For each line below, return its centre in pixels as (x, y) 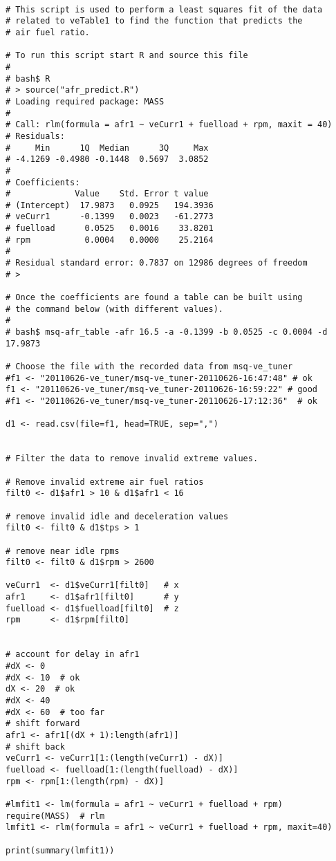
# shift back (35, 747)
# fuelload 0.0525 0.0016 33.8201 (110, 229)
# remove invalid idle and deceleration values (117, 516)
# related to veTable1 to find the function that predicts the (154, 21)
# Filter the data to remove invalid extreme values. (132, 459)
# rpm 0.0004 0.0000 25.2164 (110, 240)
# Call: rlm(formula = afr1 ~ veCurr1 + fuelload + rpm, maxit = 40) (169, 125)
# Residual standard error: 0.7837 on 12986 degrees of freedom (157, 263)
